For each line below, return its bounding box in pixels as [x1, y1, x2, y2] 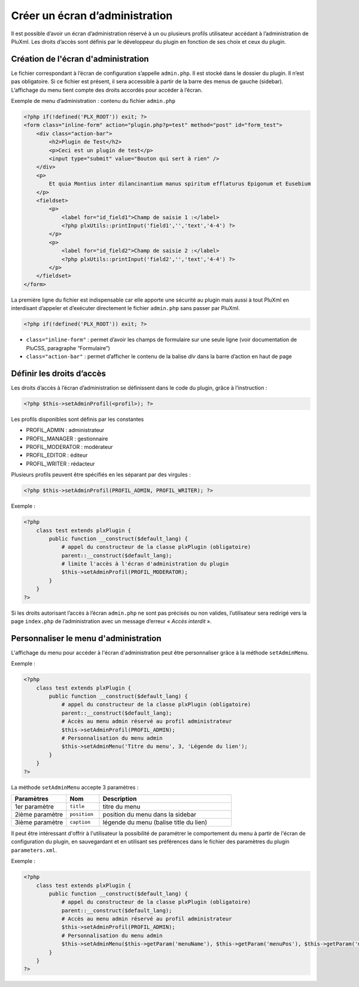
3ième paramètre [14, 818, 63, 826]
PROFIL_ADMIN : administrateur [26, 427, 105, 434]
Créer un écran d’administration [11, 9, 173, 22]
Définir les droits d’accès [11, 368, 106, 378]
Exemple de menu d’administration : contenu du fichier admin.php [11, 98, 176, 105]
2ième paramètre [14, 810, 63, 818]
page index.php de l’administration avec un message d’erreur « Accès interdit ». [11, 618, 212, 625]
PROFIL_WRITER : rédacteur [26, 460, 95, 467]
